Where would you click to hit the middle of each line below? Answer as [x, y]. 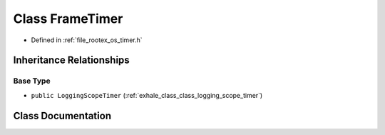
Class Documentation [62, 115]
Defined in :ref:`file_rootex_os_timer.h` [87, 40]
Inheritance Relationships [71, 60]
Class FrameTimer [68, 19]
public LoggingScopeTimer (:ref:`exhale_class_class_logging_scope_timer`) [147, 95]
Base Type [32, 81]
